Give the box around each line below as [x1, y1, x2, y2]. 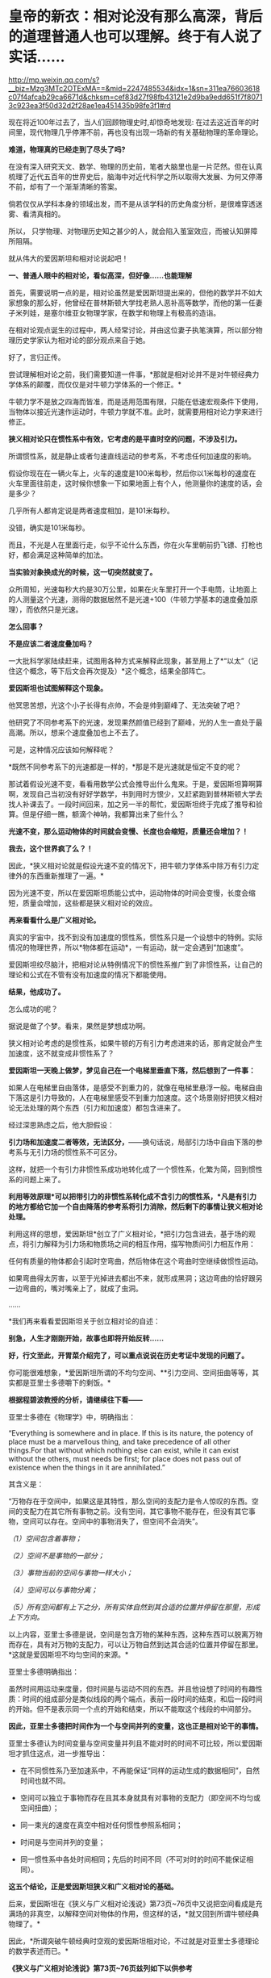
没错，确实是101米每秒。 [8, 522, 90, 533]
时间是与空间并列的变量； [19, 1837, 106, 1846]
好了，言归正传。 [8, 352, 65, 362]
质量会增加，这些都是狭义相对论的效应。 [22, 897, 157, 908]
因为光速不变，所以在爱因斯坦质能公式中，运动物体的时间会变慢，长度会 [8, 888, 248, 897]
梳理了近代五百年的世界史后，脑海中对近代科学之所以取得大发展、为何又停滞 [8, 171, 263, 182]
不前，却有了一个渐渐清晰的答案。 [8, 182, 122, 191]
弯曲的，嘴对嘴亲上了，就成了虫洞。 [22, 1283, 143, 1293]
